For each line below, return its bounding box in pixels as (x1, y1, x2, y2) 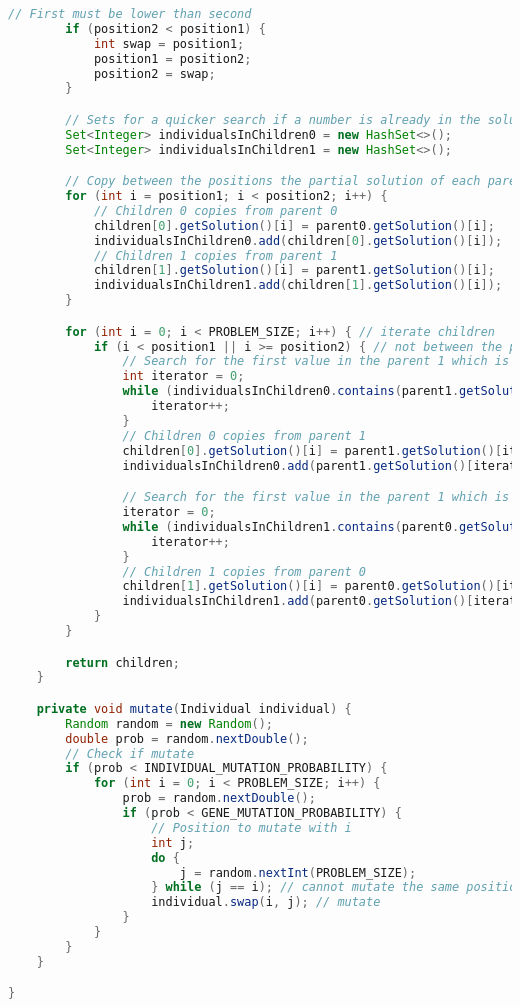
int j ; (151, 835, 195, 850)
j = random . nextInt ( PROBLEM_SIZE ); (179, 865, 417, 880)
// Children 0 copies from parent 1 (122, 428, 366, 443)
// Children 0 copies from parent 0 (93, 203, 338, 218)
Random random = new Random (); (65, 716, 273, 731)
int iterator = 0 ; (122, 369, 245, 384)
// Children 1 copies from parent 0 (122, 564, 366, 579)
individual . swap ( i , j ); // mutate (151, 895, 381, 910)
